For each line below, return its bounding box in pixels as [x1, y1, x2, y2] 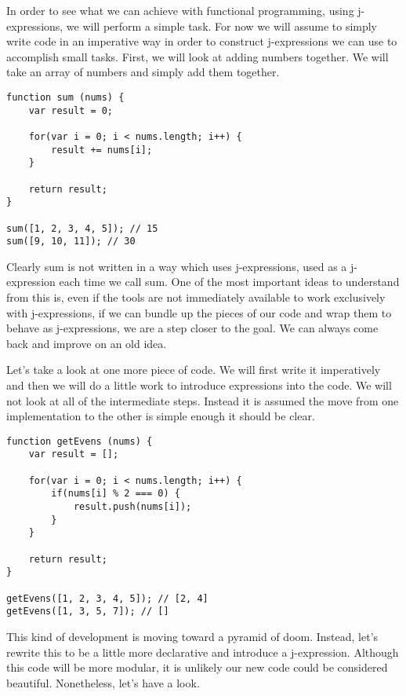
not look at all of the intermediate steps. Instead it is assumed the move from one [6, 392, 399, 408]
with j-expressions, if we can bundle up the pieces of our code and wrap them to [6, 304, 392, 321]
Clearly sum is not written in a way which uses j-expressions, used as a [6, 258, 347, 274]
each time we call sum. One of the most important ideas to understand [59, 273, 400, 290]
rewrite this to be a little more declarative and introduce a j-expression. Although [6, 643, 399, 660]
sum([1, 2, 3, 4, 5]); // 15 [6, 222, 158, 234]
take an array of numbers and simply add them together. [6, 64, 280, 80]
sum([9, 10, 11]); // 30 [6, 236, 136, 247]
